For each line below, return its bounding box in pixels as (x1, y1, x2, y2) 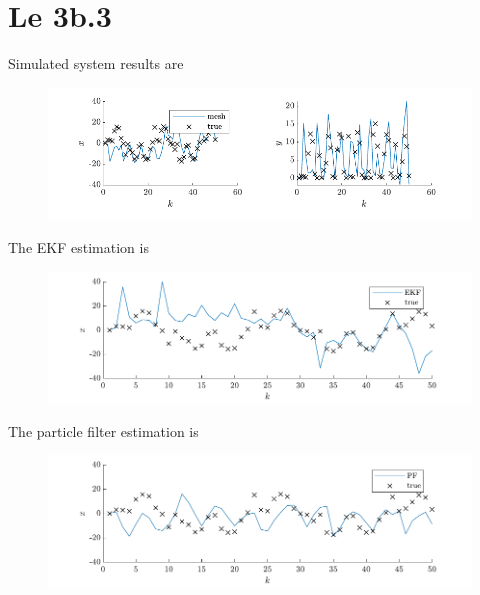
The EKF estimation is (8, 236, 149, 257)
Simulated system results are (8, 53, 184, 74)
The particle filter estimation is (8, 420, 199, 441)
